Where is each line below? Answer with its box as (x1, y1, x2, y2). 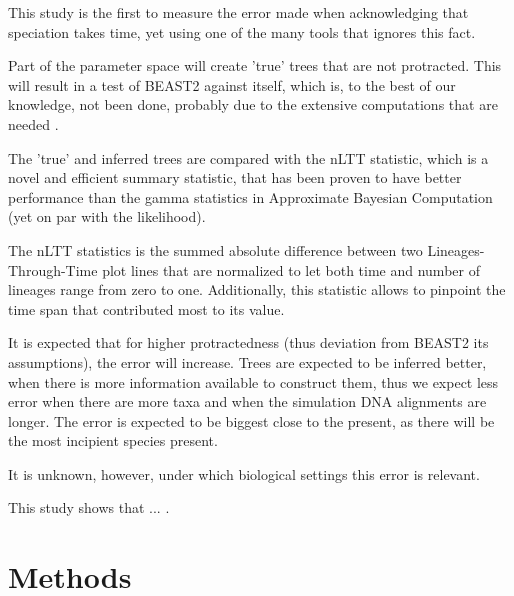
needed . (8, 113, 59, 134)
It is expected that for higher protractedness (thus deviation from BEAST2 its (8, 332, 489, 353)
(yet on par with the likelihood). (8, 206, 206, 227)
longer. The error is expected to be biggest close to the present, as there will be (8, 410, 495, 431)
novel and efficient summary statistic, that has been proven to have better (8, 167, 462, 188)
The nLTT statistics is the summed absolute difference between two (8, 239, 423, 260)
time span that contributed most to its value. (8, 298, 285, 319)
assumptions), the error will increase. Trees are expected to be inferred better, (8, 351, 487, 372)
